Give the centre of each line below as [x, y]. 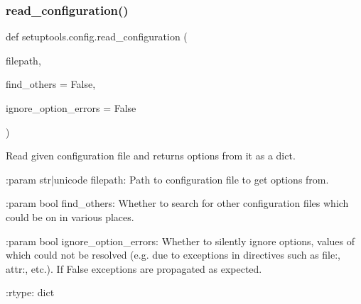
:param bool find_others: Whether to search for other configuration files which [177, 203]
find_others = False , [51, 84]
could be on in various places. [70, 216]
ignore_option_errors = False [71, 108]
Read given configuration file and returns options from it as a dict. [151, 156]
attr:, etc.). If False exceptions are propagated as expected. [134, 268]
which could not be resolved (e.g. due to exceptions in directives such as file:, [173, 255]
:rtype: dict [30, 292]
